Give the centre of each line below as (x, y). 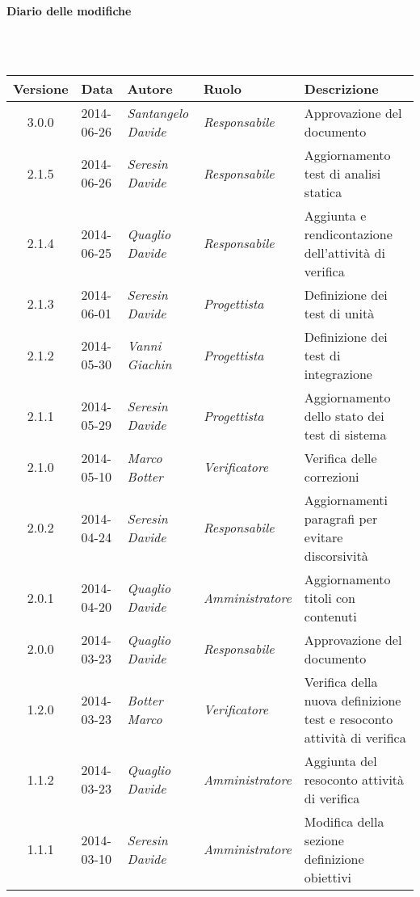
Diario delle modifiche (69, 11)
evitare (323, 537)
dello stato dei (344, 415)
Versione (41, 88)
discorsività (336, 555)
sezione (324, 840)
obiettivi (328, 877)
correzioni (332, 476)
